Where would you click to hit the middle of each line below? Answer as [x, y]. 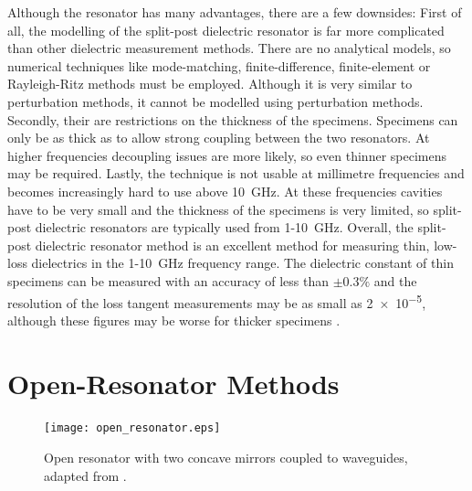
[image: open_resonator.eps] [132, 428]
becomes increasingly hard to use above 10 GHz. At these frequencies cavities [225, 191]
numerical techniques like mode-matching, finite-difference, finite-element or [219, 65]
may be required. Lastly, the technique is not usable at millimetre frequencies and [236, 173]
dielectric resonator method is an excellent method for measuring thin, [232, 245]
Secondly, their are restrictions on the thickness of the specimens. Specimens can [233, 119]
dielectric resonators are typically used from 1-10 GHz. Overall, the [224, 227]
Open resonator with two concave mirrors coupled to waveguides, [226, 458]
